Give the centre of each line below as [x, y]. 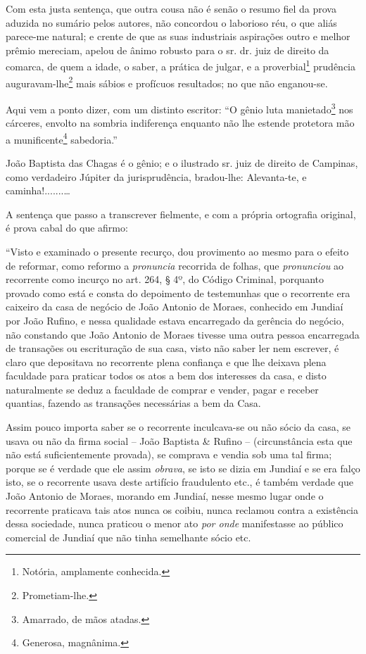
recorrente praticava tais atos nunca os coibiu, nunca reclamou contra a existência [182, 509]
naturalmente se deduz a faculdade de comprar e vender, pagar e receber [162, 389]
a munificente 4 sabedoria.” [62, 138]
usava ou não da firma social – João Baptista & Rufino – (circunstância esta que [179, 440]
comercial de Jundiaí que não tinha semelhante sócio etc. [128, 537]
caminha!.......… [38, 190]
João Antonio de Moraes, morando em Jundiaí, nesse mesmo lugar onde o [165, 496]
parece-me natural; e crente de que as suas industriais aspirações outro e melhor [178, 36]
